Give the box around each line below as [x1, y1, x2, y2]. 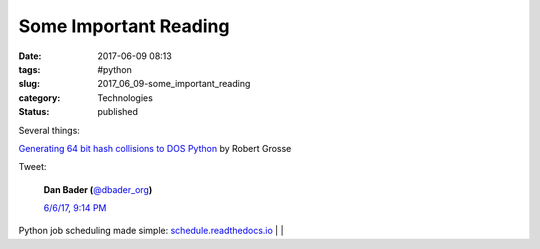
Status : [18, 106, 50, 118]
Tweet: [18, 161, 47, 173]
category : [18, 91, 61, 104]
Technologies [97, 91, 154, 104]
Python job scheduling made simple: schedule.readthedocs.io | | [18, 225, 284, 237]
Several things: [18, 124, 80, 136]
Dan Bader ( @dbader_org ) [43, 183, 153, 195]
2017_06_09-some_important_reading [97, 78, 251, 90]
